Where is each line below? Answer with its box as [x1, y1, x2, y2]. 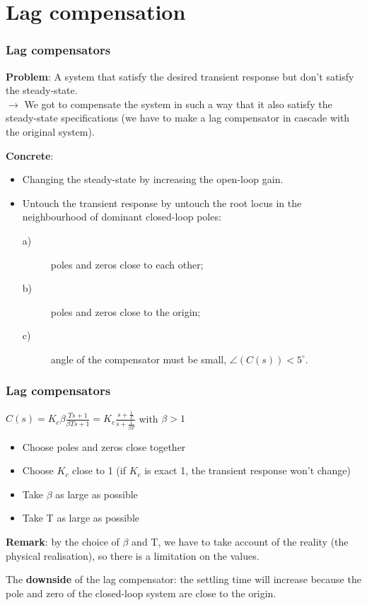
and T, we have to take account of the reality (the [132, 534, 349, 548]
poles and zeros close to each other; [50, 257, 204, 271]
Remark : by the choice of [6, 534, 120, 548]
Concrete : [6, 148, 54, 163]
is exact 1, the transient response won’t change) [144, 463, 351, 478]
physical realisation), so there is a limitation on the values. [6, 548, 260, 563]
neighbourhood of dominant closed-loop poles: [22, 209, 221, 224]
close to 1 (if [72, 463, 126, 478]
